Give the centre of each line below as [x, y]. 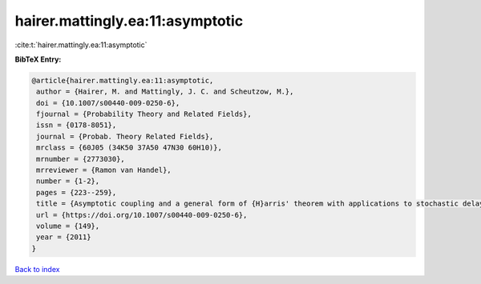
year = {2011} [64, 237]
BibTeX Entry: [38, 59]
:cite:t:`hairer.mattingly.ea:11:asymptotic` [81, 45]
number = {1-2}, [68, 181]
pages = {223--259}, [77, 192]
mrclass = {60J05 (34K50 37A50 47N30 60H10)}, [129, 148]
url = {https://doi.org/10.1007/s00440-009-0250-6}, [142, 215]
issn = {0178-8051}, [77, 125]
